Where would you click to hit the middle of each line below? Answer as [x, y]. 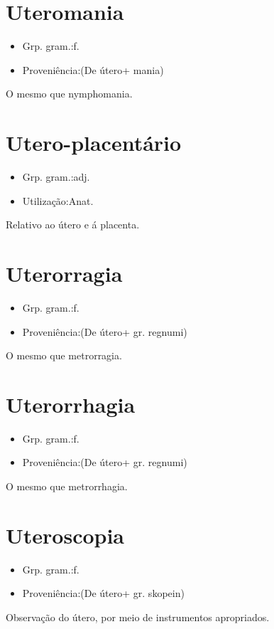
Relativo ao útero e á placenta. [73, 224]
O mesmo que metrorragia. [64, 355]
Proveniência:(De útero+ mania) [93, 69]
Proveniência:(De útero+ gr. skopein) [103, 593]
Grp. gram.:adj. [56, 177]
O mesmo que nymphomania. [69, 94]
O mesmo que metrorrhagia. [67, 486]
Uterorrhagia [71, 404]
